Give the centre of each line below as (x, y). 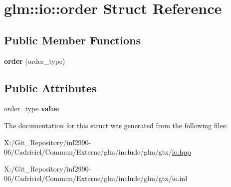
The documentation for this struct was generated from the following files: (116, 125)
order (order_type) (35, 61)
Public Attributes (50, 88)
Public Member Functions (72, 40)
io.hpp (181, 152)
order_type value (32, 108)
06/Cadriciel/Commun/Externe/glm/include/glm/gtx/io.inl (96, 178)
